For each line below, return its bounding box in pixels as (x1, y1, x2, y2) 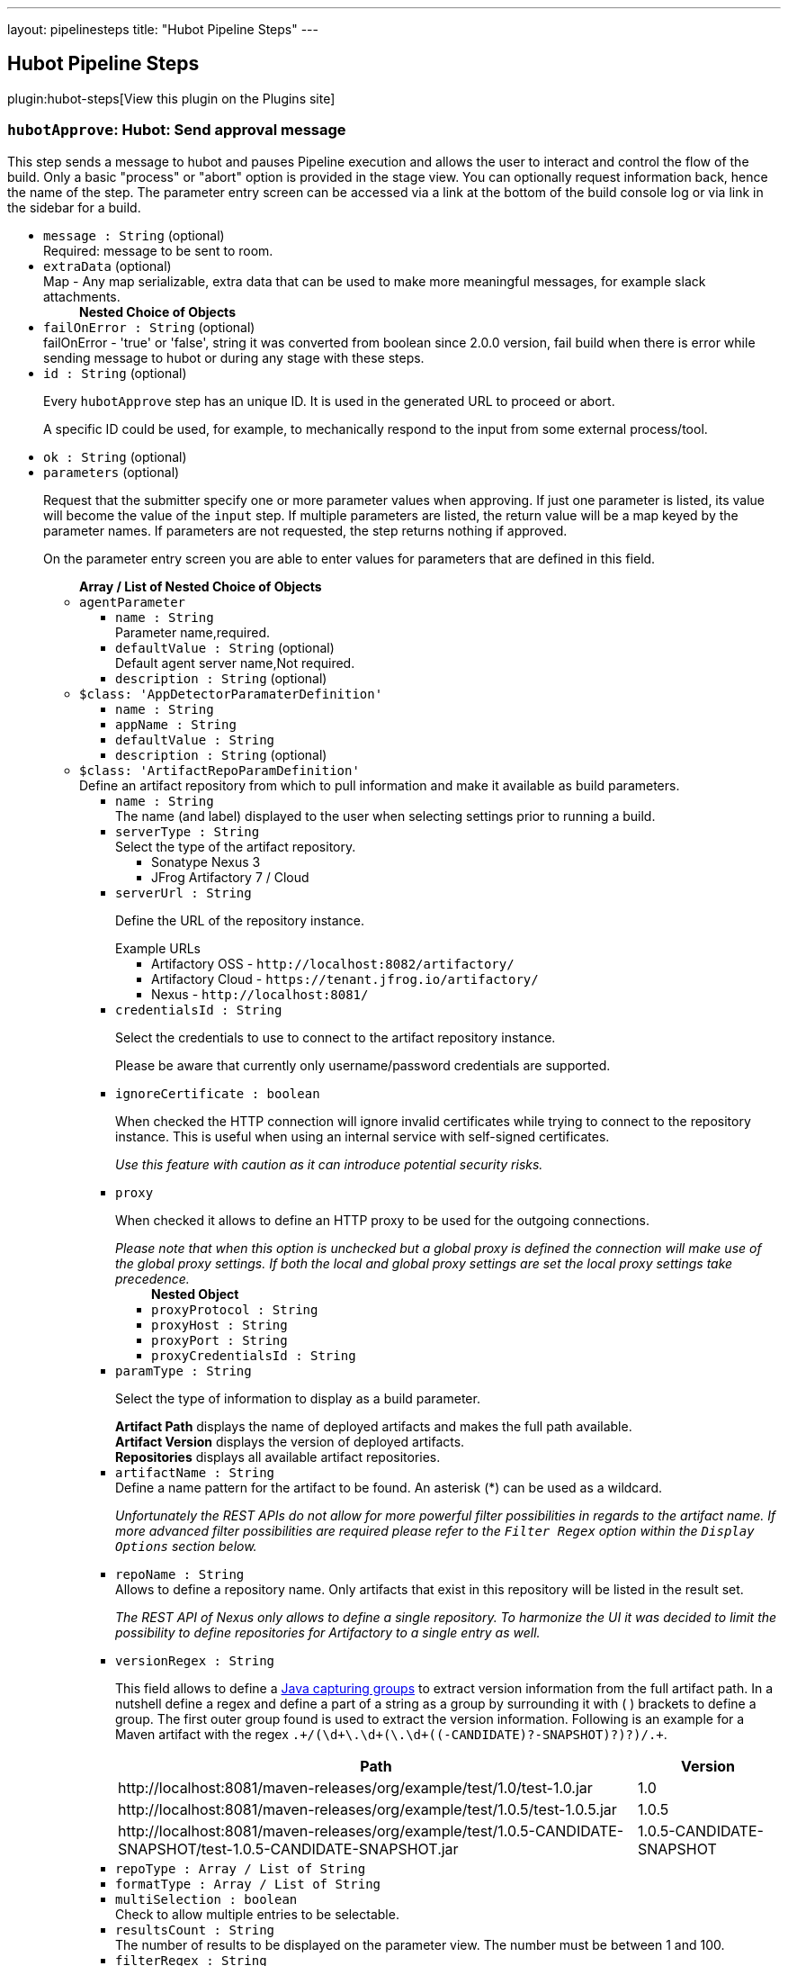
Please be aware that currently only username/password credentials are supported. (115, 1057, 611, 1073)
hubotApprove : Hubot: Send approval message (7, 121, 346, 140)
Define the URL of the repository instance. (115, 912, 365, 928)
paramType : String (115, 1363, 252, 1378)
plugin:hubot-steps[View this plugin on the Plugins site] (7, 90, 336, 106)
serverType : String (115, 824, 260, 839)
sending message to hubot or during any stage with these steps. (43, 349, 425, 365)
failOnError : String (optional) (43, 319, 255, 335)
